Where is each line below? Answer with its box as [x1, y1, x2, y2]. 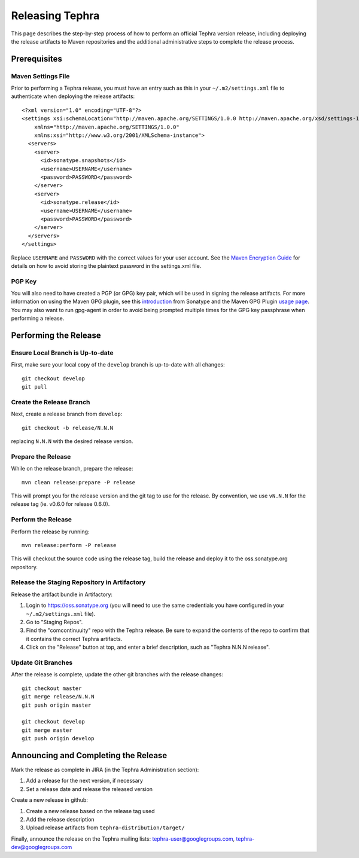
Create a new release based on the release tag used [26, 807, 155, 814]
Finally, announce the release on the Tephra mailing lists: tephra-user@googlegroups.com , [11, 835, 235, 842]
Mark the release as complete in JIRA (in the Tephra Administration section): [11, 766, 199, 773]
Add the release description [26, 816, 95, 823]
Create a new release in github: [11, 796, 88, 804]
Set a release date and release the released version [26, 785, 153, 792]
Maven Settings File [11, 72, 70, 80]
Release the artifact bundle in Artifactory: [11, 591, 113, 598]
